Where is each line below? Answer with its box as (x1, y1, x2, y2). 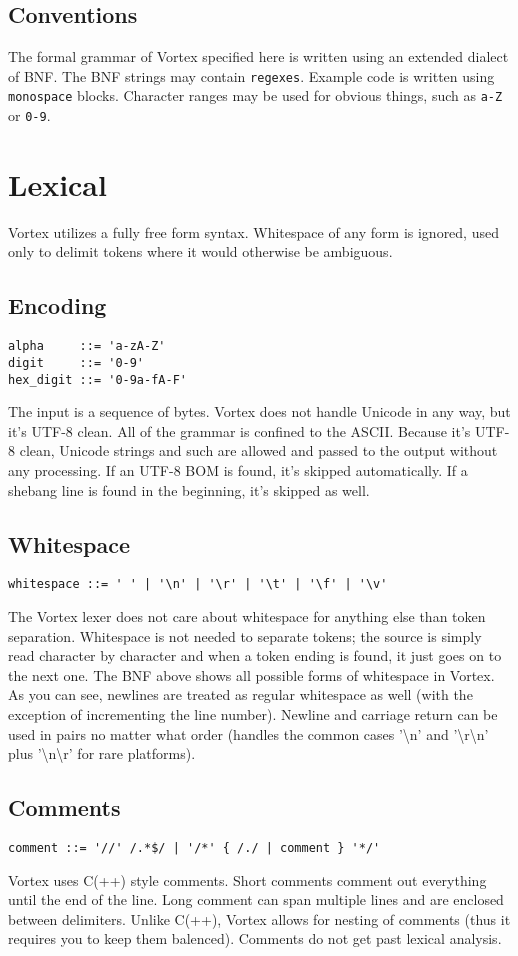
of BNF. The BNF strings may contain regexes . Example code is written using (8, 65, 495, 86)
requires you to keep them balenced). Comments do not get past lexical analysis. (8, 928, 502, 949)
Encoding (8, 290, 107, 321)
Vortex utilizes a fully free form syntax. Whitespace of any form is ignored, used (8, 221, 499, 242)
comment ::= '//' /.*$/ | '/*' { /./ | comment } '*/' (8, 841, 381, 856)
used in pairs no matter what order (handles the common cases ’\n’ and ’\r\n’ (8, 723, 489, 744)
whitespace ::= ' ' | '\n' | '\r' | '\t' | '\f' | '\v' (8, 577, 388, 592)
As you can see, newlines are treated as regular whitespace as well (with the (8, 684, 473, 705)
